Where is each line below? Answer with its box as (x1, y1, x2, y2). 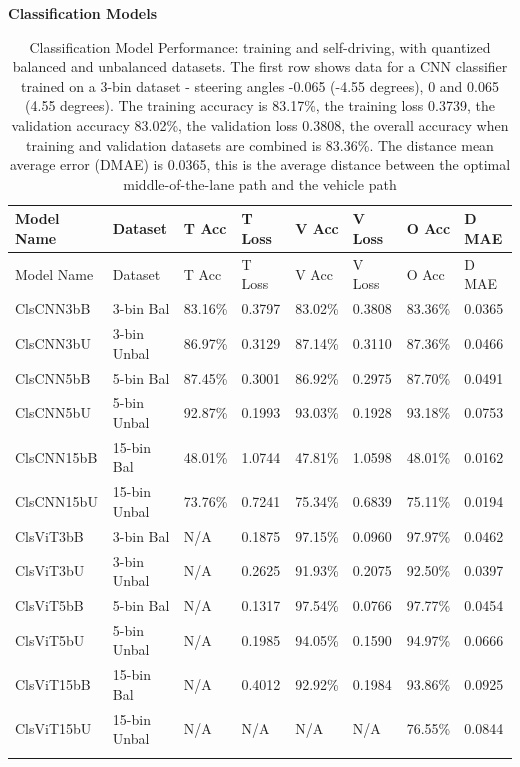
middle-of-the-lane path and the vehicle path (123, 173, 397, 194)
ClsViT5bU (15, 629, 85, 650)
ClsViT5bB (15, 594, 84, 615)
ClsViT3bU (15, 560, 85, 581)
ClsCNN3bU (15, 332, 91, 353)
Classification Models (8, 3, 158, 23)
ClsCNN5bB (15, 367, 91, 388)
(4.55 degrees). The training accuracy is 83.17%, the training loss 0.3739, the (25, 95, 495, 116)
